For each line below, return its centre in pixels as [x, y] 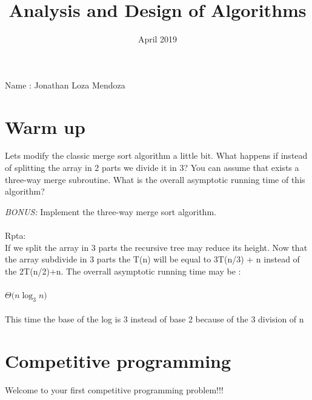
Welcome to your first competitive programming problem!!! [114, 390]
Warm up [45, 126]
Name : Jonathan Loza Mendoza [65, 85]
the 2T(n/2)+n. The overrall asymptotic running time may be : [123, 271]
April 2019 [158, 39]
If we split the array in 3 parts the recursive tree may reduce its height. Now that [156, 247]
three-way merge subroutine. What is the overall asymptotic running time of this [155, 179]
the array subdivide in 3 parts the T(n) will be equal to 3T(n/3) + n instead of [152, 259]
